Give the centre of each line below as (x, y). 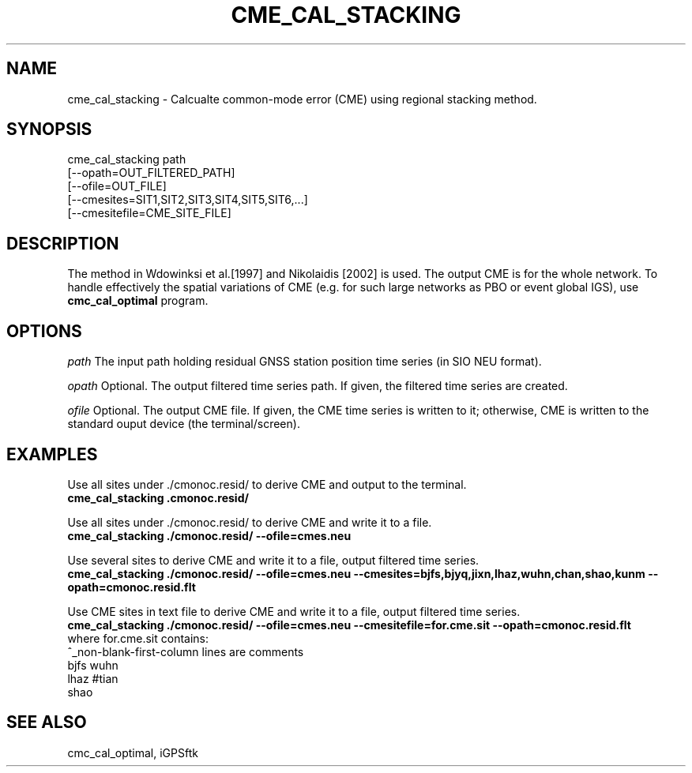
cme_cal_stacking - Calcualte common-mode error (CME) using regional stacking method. (302, 99)
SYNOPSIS (49, 129)
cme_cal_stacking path (127, 159)
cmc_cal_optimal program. (138, 301)
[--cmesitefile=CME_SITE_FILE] (149, 213)
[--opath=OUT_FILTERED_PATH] (151, 173)
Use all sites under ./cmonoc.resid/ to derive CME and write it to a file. (250, 522)
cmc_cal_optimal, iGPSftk (133, 752)
